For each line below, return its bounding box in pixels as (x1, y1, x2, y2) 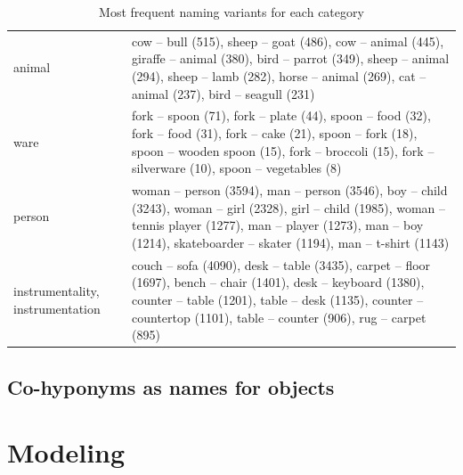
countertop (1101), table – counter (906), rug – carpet (132, 307, 426, 326)
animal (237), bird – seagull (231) (132, 84, 315, 102)
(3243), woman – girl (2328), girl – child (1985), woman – (132, 198, 446, 217)
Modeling (7, 434, 126, 471)
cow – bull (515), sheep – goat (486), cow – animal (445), (132, 31, 444, 50)
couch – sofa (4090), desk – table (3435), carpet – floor (132, 255, 431, 274)
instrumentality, (13, 282, 100, 300)
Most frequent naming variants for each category (99, 3, 364, 20)
